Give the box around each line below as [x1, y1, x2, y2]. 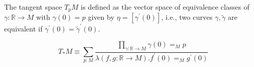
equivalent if [4, 23, 43, 34]
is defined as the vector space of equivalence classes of [81, 2, 249, 12]
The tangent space [4, 2, 62, 12]
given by [88, 12, 114, 22]
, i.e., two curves [161, 12, 212, 22]
